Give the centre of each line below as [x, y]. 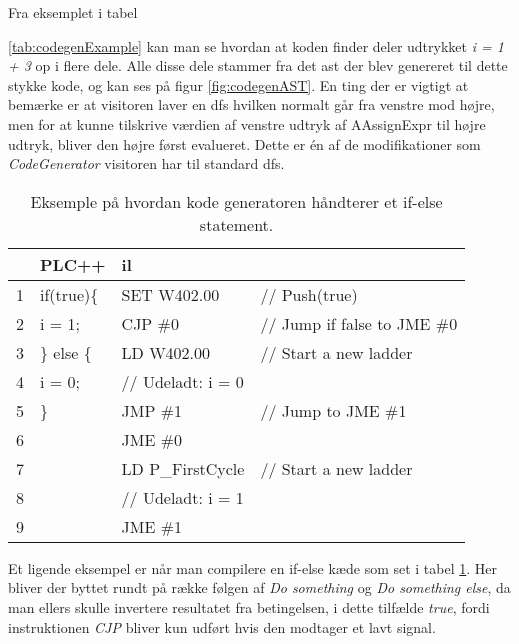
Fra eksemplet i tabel [73, 12]
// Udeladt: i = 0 [182, 381]
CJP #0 [150, 323]
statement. [236, 224]
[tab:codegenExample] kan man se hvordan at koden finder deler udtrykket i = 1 [256, 45]
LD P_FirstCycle [183, 468]
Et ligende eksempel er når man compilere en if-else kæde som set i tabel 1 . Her [253, 567]
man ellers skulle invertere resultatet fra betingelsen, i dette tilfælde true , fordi [249, 606]
